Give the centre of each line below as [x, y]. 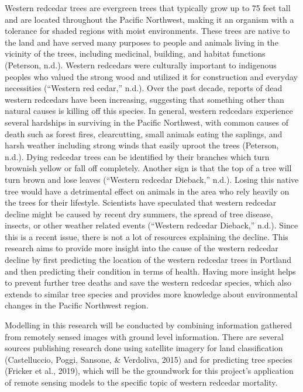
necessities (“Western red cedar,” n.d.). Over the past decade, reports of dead [144, 88]
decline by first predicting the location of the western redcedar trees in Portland [148, 260]
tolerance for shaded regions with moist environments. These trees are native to [147, 31]
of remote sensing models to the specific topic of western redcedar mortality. [141, 382]
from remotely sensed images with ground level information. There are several [144, 336]
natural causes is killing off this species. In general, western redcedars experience [149, 111]
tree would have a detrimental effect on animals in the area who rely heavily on [147, 191]
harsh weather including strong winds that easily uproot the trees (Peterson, [142, 145]
